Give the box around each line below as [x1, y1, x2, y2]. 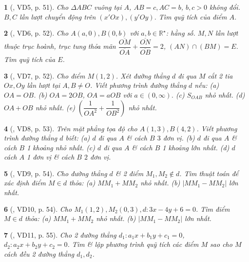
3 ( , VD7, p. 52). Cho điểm [4, 70, 85, 81]
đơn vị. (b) [163, 133, 195, 143]
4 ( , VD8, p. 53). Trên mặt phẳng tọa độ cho [4, 123, 137, 133]
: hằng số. [166, 28, 195, 38]
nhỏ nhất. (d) [205, 89, 245, 100]
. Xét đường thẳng [115, 70, 170, 81]
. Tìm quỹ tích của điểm [154, 11, 227, 21]
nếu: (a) [194, 80, 219, 90]
